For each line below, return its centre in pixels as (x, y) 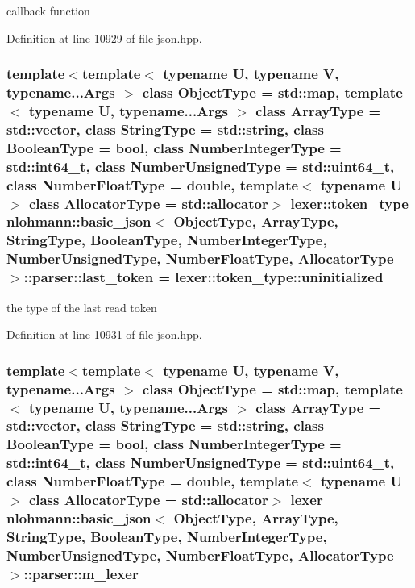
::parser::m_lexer (81, 573)
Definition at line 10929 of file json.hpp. (104, 38)
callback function (48, 10)
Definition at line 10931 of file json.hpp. (104, 334)
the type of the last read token (82, 307)
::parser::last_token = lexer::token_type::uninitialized (203, 277)
